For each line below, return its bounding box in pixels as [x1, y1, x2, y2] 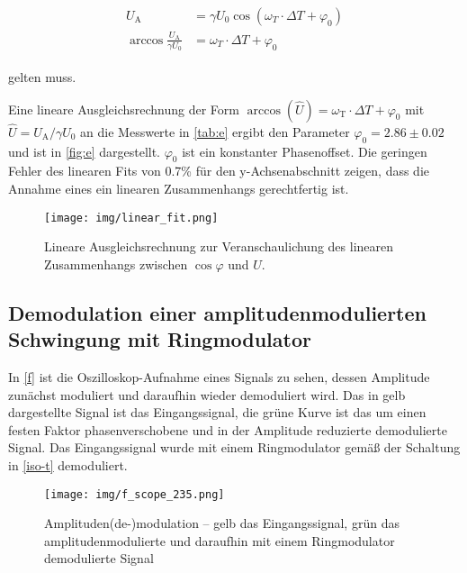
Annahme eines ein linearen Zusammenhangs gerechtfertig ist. [8, 179, 349, 198]
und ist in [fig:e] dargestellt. [8, 141, 161, 160]
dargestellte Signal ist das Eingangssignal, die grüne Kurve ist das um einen [8, 403, 427, 422]
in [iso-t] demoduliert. [8, 456, 128, 475]
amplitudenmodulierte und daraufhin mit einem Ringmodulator [44, 531, 395, 550]
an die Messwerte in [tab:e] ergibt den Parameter [80, 122, 350, 141]
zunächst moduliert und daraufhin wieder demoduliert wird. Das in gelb [8, 385, 406, 404]
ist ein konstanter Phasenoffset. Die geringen [182, 141, 427, 160]
